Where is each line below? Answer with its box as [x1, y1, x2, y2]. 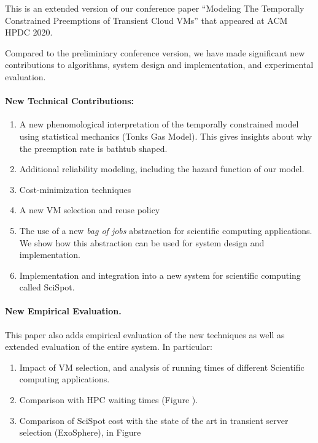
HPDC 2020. [5, 26, 53, 39]
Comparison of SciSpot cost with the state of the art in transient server [19, 414, 289, 426]
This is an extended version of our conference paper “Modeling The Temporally [5, 2, 304, 14]
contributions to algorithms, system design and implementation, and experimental [5, 58, 314, 71]
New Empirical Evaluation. [5, 305, 122, 317]
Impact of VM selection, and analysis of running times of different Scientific [19, 360, 304, 373]
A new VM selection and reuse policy [19, 203, 160, 216]
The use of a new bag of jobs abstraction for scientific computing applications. [19, 224, 312, 237]
